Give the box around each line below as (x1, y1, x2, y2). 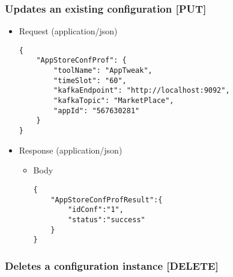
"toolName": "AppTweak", (53, 66, 153, 75)
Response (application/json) (19, 143, 123, 156)
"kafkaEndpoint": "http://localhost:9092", (53, 86, 230, 95)
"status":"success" (67, 215, 145, 224)
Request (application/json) (19, 25, 118, 37)
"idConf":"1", (67, 205, 124, 214)
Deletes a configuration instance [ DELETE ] (5, 258, 219, 273)
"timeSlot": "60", (53, 76, 127, 85)
